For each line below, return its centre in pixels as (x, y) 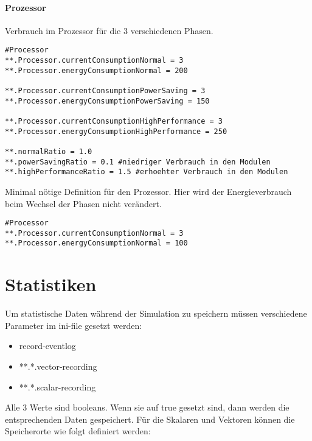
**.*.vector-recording (58, 366)
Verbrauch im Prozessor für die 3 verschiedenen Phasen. (109, 30)
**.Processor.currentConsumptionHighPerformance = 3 (114, 121)
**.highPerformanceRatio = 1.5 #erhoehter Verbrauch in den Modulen (147, 172)
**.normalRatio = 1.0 (49, 151)
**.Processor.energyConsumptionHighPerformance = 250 (116, 131)
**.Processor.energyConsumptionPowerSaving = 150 (107, 101)
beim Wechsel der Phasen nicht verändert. (83, 203)
